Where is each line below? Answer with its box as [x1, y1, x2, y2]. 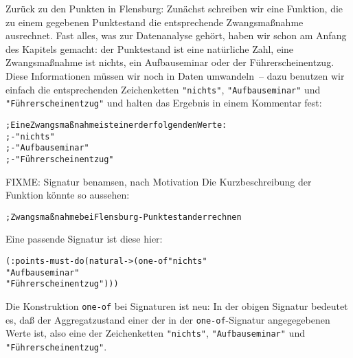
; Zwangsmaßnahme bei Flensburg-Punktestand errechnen [5, 212, 242, 222]
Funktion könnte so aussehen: [5, 188, 130, 202]
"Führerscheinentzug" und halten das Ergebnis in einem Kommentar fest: [5, 96, 322, 110]
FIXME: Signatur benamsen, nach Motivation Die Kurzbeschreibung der [5, 174, 312, 188]
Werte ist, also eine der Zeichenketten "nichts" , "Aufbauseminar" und [5, 326, 305, 340]
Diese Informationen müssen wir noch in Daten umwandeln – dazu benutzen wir [5, 68, 345, 82]
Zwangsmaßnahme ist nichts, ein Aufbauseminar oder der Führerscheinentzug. [5, 55, 334, 69]
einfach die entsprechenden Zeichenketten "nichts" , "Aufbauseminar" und [5, 82, 321, 96]
